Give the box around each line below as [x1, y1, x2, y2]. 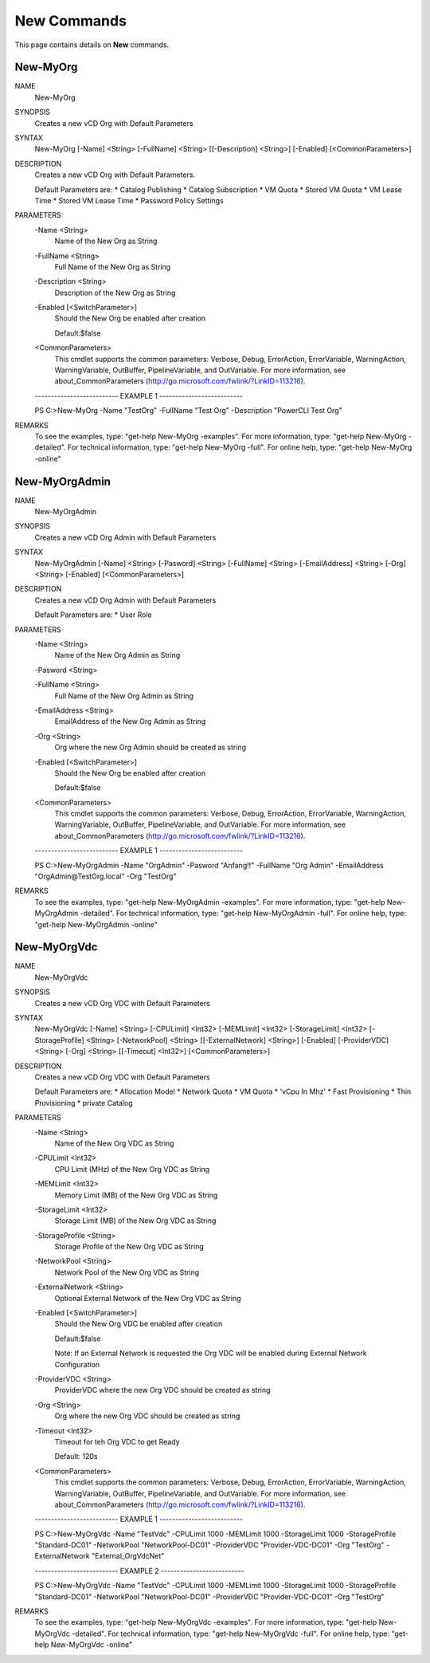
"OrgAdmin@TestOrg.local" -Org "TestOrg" [34, 871, 177, 881]
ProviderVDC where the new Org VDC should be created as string [54, 1386, 271, 1395]
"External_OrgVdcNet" [92, 1551, 165, 1561]
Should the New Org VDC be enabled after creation [54, 1319, 223, 1329]
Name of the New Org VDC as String [54, 1138, 174, 1148]
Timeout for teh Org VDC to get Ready [54, 1437, 180, 1446]
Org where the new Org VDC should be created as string [54, 1411, 240, 1421]
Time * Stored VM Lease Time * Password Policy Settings [34, 195, 225, 205]
